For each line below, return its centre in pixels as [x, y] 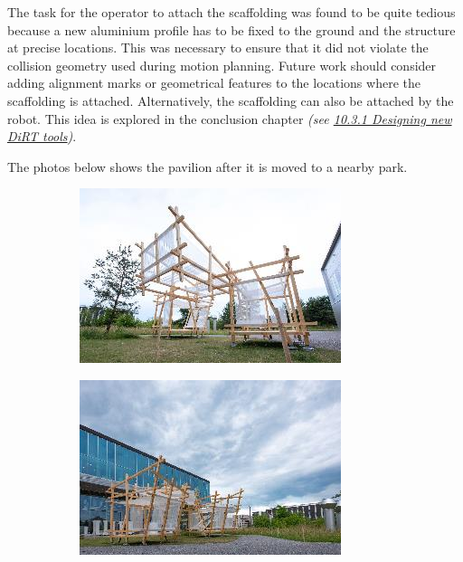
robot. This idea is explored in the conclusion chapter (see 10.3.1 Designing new [230, 118]
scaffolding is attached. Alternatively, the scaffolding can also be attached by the [231, 100]
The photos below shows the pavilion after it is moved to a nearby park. [208, 166]
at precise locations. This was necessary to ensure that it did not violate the [218, 48]
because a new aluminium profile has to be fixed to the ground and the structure [231, 29]
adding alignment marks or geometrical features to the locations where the [214, 83]
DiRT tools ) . [42, 136]
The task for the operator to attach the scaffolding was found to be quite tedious [231, 12]
